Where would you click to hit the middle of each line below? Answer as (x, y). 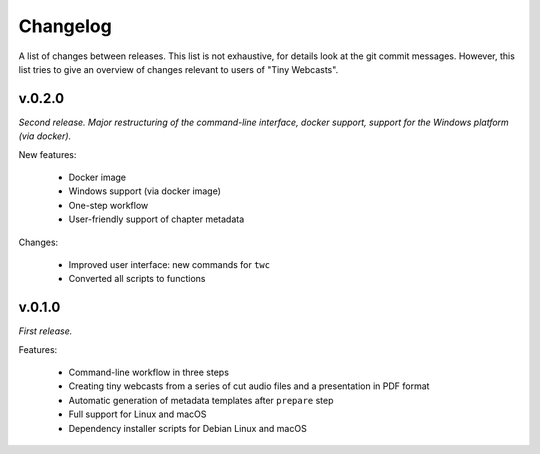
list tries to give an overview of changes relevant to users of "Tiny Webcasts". (178, 69)
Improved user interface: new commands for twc (169, 264)
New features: (47, 154)
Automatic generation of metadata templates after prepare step (201, 400)
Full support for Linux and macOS (137, 414)
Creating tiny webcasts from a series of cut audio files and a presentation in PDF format (249, 386)
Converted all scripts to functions (137, 279)
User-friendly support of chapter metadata (156, 219)
